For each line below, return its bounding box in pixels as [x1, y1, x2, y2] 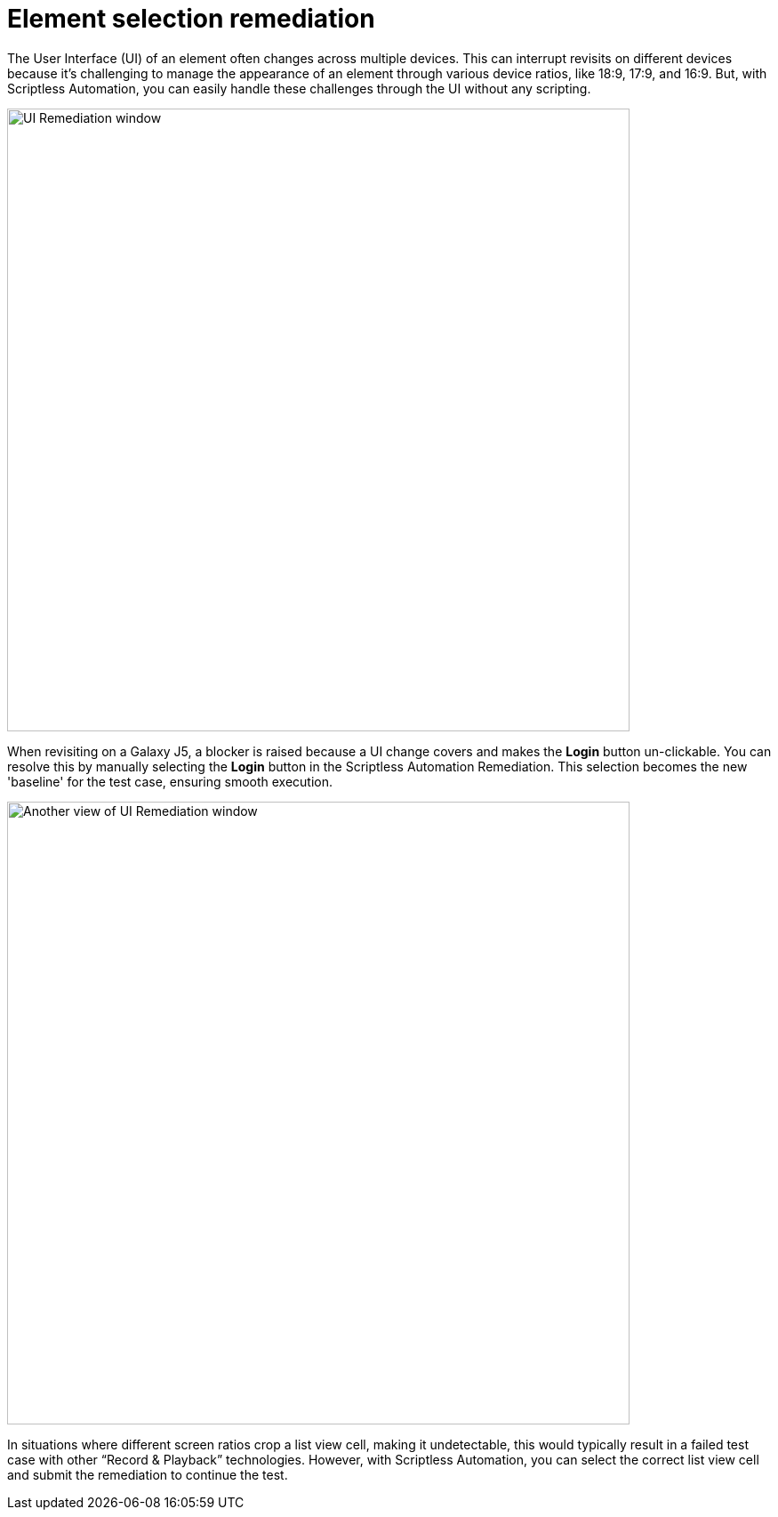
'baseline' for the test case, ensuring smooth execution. [7, 773, 333, 789]
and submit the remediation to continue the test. [7, 1466, 288, 1482]
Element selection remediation [7, 4, 375, 34]
